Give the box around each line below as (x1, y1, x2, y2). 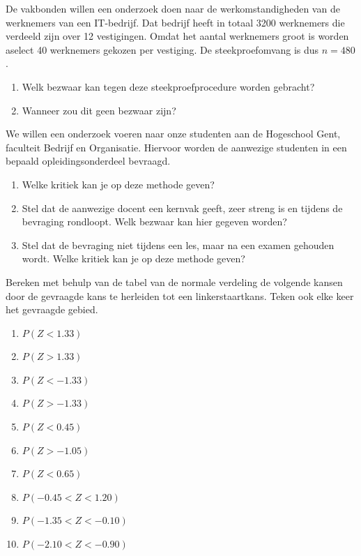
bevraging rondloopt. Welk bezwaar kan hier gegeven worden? (22, 214, 287, 229)
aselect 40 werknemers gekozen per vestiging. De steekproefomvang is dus (6, 42, 319, 57)
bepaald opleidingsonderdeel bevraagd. (6, 153, 171, 168)
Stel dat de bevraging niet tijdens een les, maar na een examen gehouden (22, 237, 335, 252)
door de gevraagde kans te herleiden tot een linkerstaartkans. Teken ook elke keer (6, 288, 354, 303)
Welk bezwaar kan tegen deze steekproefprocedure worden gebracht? (22, 79, 315, 93)
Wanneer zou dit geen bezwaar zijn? (22, 103, 176, 117)
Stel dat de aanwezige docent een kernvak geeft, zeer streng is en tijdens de (22, 200, 343, 215)
